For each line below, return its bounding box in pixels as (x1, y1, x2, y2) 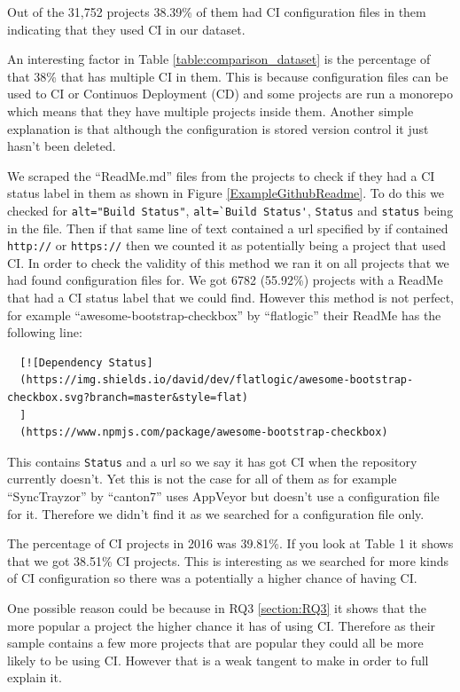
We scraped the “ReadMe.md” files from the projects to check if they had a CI (7, 166, 435, 185)
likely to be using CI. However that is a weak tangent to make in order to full (7, 650, 429, 669)
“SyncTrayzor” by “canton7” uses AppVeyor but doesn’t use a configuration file (7, 487, 440, 506)
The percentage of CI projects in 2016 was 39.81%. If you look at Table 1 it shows (7, 534, 454, 553)
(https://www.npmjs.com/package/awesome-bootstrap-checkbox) (19, 426, 388, 439)
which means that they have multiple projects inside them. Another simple (7, 101, 414, 120)
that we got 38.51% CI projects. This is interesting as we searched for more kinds (7, 551, 449, 570)
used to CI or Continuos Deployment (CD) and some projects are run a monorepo (7, 84, 453, 103)
